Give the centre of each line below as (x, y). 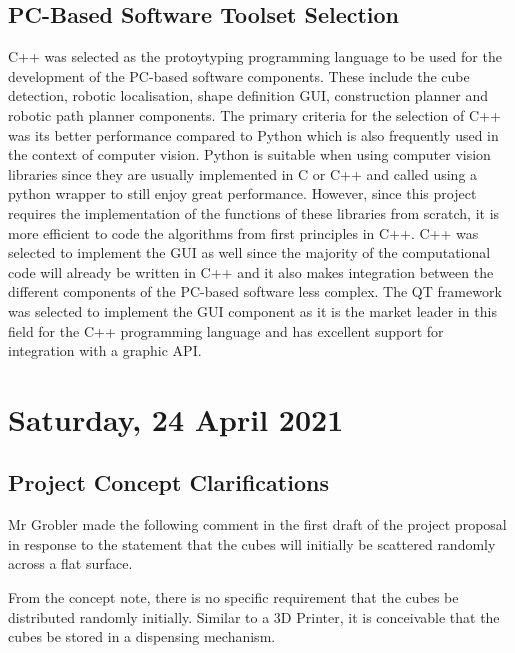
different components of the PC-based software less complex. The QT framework (255, 291)
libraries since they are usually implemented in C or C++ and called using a (243, 173)
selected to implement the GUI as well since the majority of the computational (249, 252)
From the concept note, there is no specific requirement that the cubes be (233, 597)
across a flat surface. (70, 563)
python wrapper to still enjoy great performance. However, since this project (242, 193)
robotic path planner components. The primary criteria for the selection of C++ (254, 114)
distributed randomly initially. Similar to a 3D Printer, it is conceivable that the (254, 616)
